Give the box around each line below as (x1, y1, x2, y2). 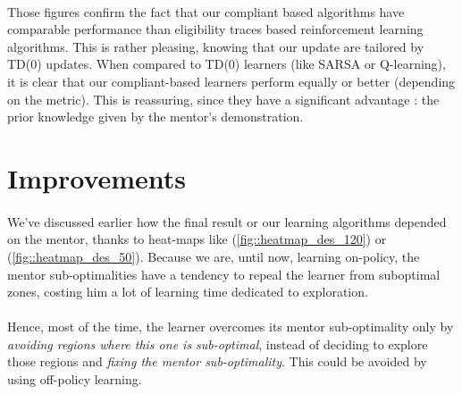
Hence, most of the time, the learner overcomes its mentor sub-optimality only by (7, 317, 454, 336)
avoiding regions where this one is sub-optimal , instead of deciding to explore (7, 334, 428, 353)
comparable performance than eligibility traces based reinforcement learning (7, 20, 424, 38)
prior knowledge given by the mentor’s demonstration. (7, 107, 304, 126)
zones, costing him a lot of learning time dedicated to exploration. (7, 282, 368, 301)
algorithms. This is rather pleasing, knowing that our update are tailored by (7, 37, 424, 55)
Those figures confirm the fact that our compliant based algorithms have (7, 2, 405, 21)
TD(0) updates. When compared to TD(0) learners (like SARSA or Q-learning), (7, 54, 446, 73)
